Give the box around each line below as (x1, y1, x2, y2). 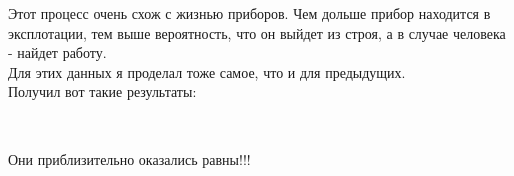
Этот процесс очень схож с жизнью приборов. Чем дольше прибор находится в (8, 3, 491, 23)
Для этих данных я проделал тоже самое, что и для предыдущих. (8, 61, 406, 82)
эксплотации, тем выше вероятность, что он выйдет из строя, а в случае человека (8, 22, 506, 43)
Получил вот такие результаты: (8, 81, 197, 102)
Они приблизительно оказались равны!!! (8, 148, 251, 169)
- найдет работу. (8, 42, 107, 63)
